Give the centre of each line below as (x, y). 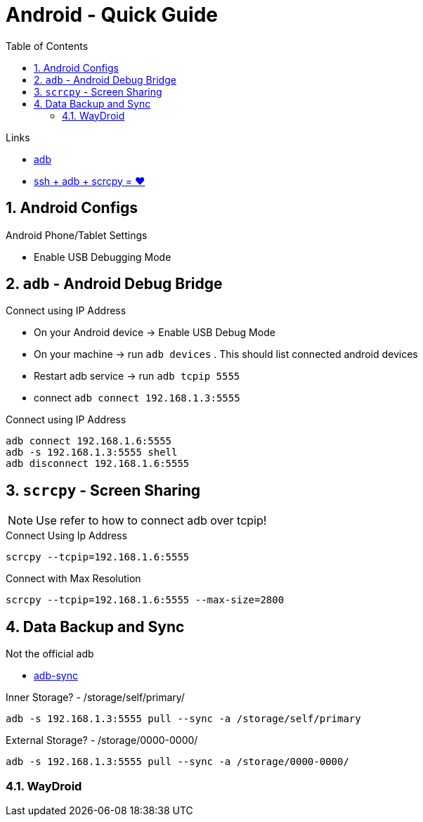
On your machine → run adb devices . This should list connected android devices (226, 354)
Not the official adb (50, 654)
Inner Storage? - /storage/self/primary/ (95, 698)
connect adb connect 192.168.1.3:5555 (137, 398)
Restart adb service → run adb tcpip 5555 (137, 376)
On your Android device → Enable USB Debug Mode (155, 333)
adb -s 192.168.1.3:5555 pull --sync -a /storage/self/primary (183, 719)
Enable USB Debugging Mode (103, 257)
